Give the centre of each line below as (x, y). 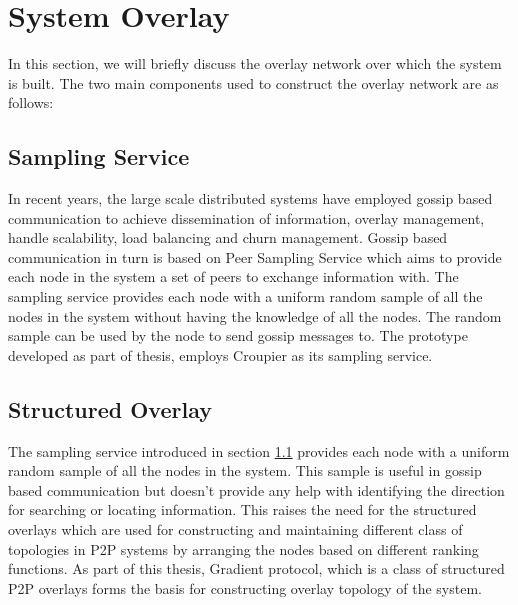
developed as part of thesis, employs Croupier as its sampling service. (220, 354)
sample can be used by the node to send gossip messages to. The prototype (238, 335)
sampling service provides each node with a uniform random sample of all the (245, 296)
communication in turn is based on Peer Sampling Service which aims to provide (255, 256)
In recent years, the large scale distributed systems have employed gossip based (250, 198)
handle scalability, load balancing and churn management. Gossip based (228, 237)
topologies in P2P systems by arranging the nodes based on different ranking (243, 548)
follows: (31, 102)
